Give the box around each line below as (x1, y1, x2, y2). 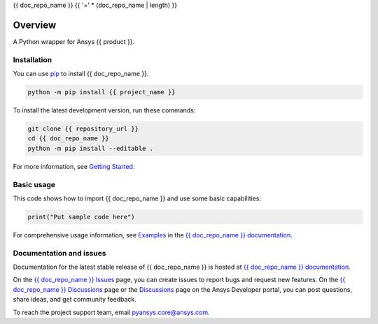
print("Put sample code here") (27, 213, 136, 221)
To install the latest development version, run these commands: (13, 106, 196, 115)
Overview (13, 19, 57, 31)
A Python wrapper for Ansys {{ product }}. (13, 37, 135, 45)
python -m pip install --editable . (27, 144, 154, 152)
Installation (13, 54, 52, 64)
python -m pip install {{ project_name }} (27, 88, 176, 96)
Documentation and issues (13, 248, 106, 258)
